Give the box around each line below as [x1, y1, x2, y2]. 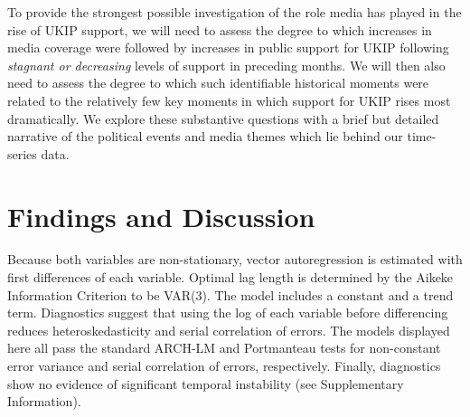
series [7, 144, 37, 163]
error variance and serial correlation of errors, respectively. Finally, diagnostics [7, 356, 441, 375]
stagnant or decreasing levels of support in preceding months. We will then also [7, 55, 446, 74]
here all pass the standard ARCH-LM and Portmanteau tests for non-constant [7, 338, 441, 357]
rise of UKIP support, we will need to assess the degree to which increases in [7, 20, 432, 39]
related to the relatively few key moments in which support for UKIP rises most [7, 90, 451, 109]
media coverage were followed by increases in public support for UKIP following [7, 38, 449, 57]
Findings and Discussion [7, 197, 315, 234]
